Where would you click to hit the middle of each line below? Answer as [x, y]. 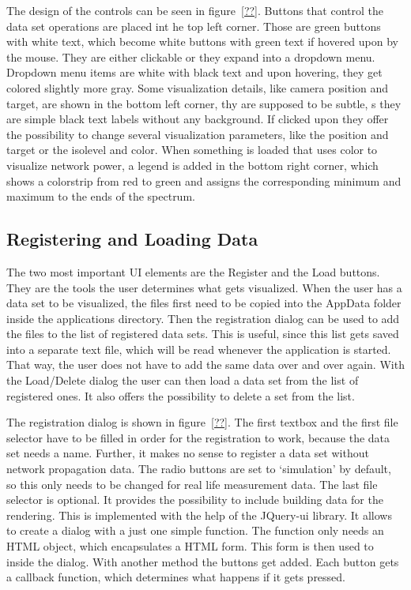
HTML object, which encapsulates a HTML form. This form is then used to [190, 546]
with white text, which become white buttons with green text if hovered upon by [202, 41]
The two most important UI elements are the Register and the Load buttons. [193, 271]
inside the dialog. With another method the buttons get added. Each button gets [203, 561]
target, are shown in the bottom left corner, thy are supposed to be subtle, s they [204, 103]
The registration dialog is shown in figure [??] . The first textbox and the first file [202, 422]
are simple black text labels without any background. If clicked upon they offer [198, 119]
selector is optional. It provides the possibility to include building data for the [195, 500]
